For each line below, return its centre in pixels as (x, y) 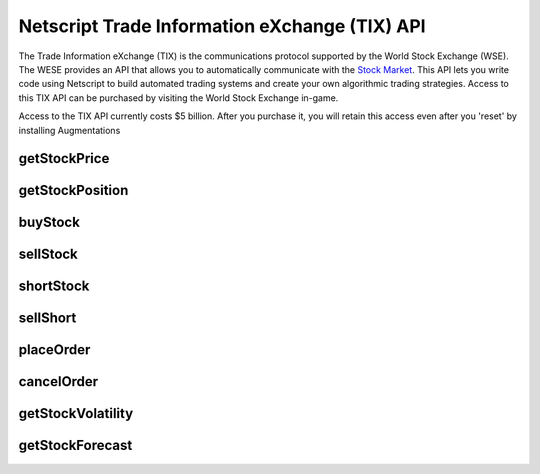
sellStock (48, 254)
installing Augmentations (69, 130)
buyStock (49, 222)
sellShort (47, 318)
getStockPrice (64, 158)
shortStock (54, 286)
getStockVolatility (76, 413)
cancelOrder (58, 381)
